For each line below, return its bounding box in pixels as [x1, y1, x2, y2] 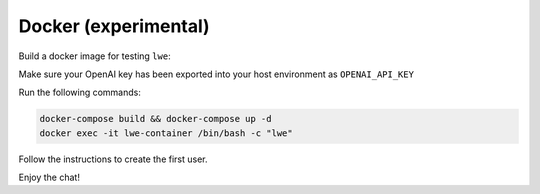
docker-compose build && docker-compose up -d [39, 113, 272, 125]
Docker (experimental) [18, 15, 210, 37]
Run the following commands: [18, 86, 142, 99]
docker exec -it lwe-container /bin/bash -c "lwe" [39, 127, 294, 139]
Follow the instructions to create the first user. [18, 153, 209, 165]
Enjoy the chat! [18, 171, 80, 184]
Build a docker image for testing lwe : [18, 50, 171, 62]
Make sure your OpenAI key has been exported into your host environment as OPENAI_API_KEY [18, 68, 415, 80]
